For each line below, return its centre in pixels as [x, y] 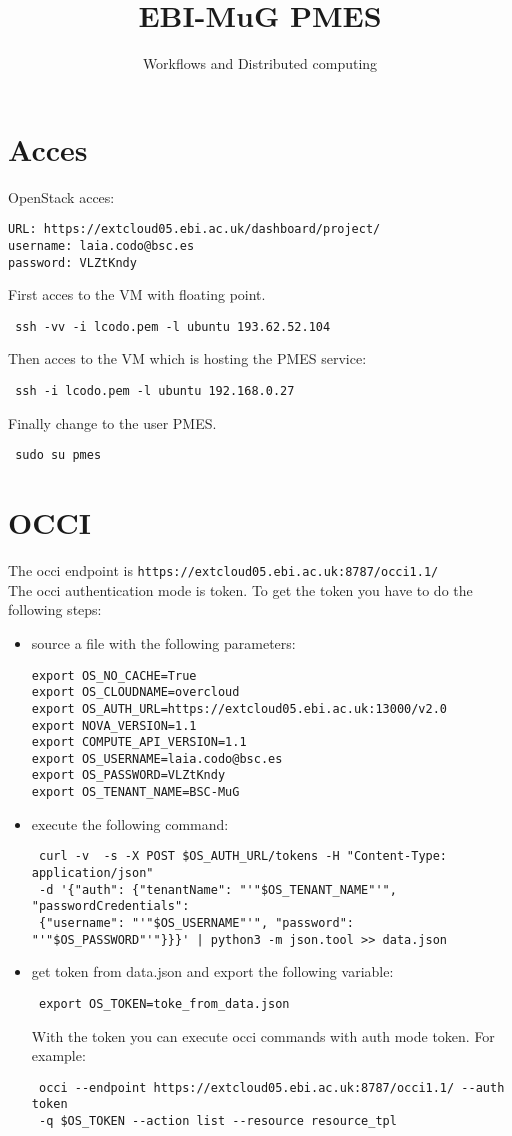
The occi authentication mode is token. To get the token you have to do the [240, 589]
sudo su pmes [58, 455]
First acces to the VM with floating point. [137, 294]
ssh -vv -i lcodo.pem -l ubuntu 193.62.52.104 [173, 326]
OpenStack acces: [61, 196]
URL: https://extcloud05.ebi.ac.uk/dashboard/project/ [194, 229]
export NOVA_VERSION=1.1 [114, 725]
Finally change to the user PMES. [112, 422]
